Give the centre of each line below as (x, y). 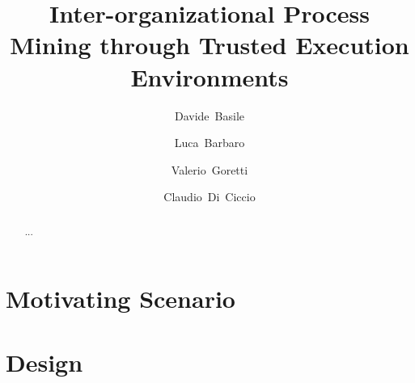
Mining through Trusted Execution (210, 45)
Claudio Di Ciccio (210, 197)
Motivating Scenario (121, 299)
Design (44, 362)
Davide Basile (209, 115)
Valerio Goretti (210, 169)
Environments (210, 76)
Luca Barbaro (210, 143)
